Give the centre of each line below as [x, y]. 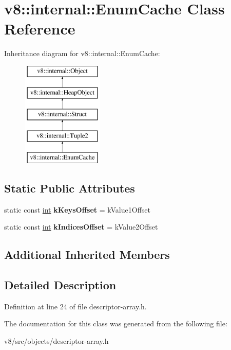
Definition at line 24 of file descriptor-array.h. [75, 306]
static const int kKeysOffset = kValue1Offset [77, 209]
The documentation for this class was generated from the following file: [116, 323]
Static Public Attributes [70, 188]
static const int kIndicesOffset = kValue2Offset [81, 227]
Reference [40, 29]
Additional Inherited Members [87, 255]
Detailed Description [60, 285]
